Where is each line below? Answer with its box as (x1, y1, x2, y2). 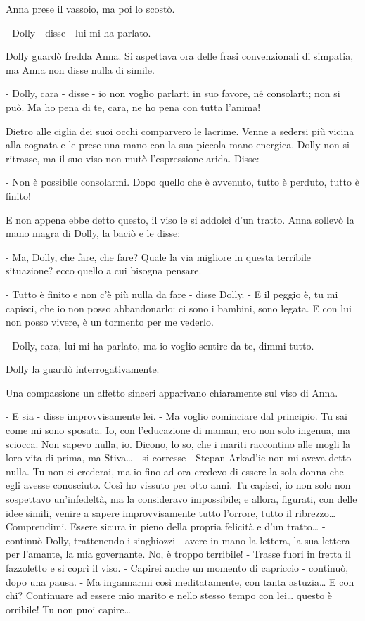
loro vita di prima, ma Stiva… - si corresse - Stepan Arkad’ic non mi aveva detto (6, 450, 352, 465)
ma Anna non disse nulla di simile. (6, 62, 155, 77)
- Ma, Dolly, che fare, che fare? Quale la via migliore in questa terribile (6, 249, 312, 264)
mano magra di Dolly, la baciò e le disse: (6, 226, 181, 241)
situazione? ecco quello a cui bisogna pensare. (6, 263, 202, 278)
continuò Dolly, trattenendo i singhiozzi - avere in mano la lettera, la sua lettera (6, 532, 350, 547)
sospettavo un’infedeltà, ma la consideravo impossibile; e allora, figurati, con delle (6, 492, 357, 506)
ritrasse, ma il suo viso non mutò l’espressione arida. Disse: (6, 151, 260, 165)
